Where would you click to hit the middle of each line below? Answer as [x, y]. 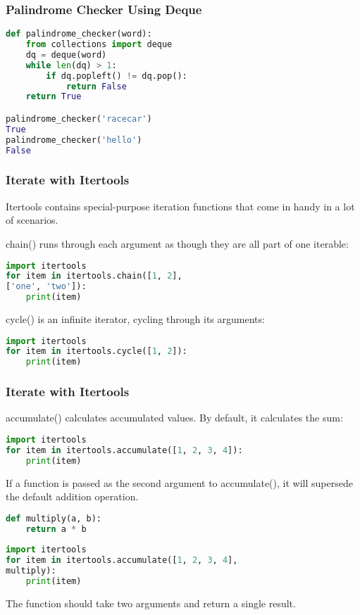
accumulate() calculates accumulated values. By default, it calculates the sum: [174, 418]
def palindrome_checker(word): [79, 34]
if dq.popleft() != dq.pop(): [117, 76]
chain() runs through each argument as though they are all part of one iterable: [177, 243]
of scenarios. [32, 220]
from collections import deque [99, 45]
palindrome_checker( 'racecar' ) [79, 119]
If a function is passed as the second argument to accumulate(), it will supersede [179, 482]
